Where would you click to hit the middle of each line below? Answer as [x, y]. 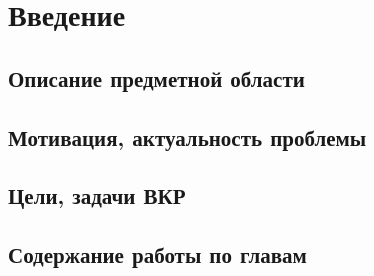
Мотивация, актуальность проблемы [187, 136]
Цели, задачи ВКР [97, 195]
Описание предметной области [156, 77]
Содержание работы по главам [157, 254]
